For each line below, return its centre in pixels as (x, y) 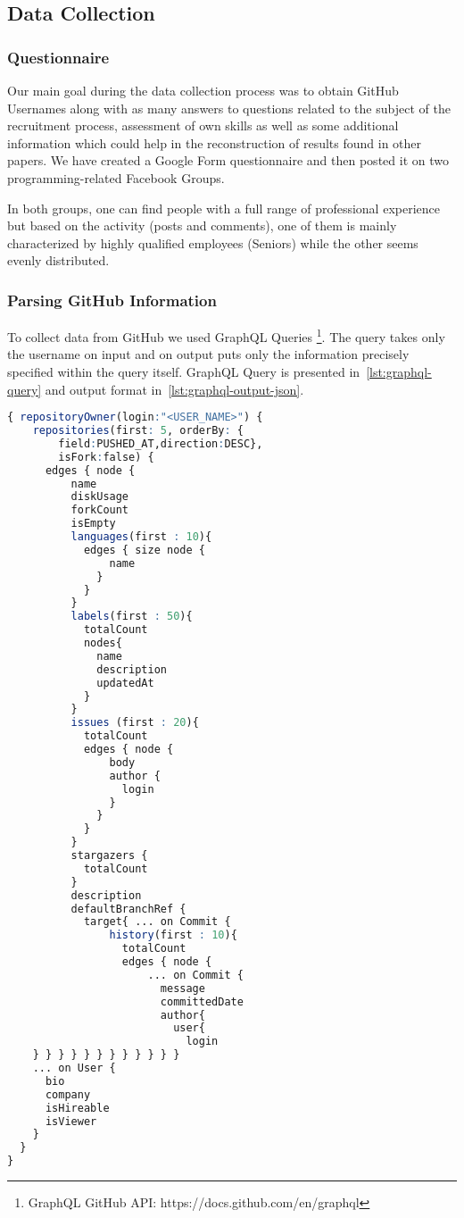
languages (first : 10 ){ (141, 537)
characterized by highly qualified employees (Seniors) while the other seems (213, 242)
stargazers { (109, 856)
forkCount (100, 510)
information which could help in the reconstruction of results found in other (215, 142)
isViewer (71, 1121)
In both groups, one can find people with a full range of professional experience (224, 208)
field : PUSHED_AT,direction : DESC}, (161, 443)
